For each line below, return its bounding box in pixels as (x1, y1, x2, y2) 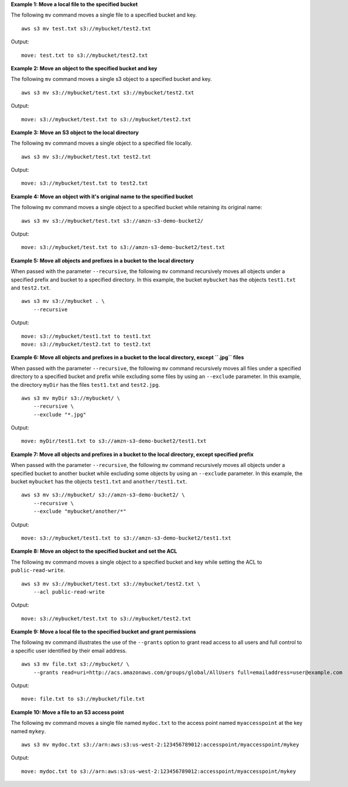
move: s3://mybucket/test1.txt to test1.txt (21, 333, 152, 339)
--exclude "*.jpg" (33, 411, 87, 418)
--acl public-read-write (33, 588, 105, 595)
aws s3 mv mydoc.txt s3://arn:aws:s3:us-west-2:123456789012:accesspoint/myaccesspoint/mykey (21, 741, 299, 748)
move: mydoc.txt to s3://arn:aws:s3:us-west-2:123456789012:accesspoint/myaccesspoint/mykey (21, 768, 296, 775)
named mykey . (11, 727, 46, 735)
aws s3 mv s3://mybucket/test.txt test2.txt (21, 153, 152, 160)
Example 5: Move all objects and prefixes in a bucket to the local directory (11, 257, 195, 264)
